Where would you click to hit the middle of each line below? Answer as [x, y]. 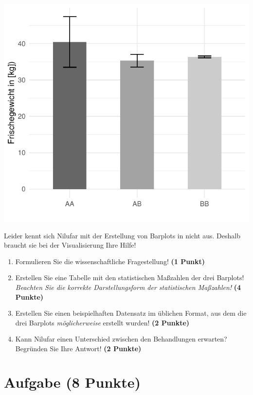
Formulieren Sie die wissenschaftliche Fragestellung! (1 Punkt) [110, 261]
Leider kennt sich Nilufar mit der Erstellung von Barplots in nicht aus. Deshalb [122, 235]
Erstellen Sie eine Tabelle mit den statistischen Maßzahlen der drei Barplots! [130, 278]
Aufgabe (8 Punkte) [72, 382]
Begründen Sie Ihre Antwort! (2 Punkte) [78, 348]
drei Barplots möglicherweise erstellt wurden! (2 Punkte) [102, 322]
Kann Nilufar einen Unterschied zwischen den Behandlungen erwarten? [121, 339]
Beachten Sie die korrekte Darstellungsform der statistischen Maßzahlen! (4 [128, 287]
